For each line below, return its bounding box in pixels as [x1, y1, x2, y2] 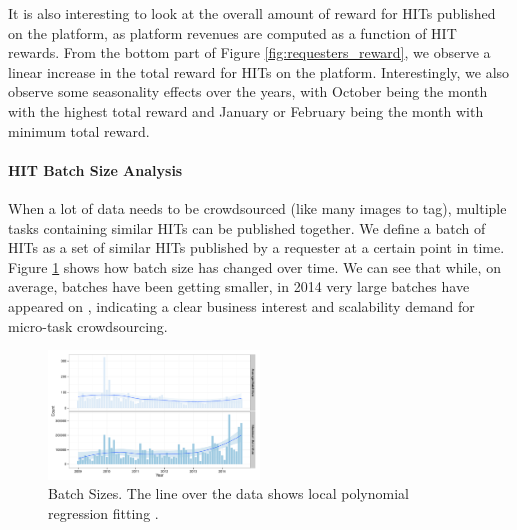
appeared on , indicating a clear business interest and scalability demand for [8, 295, 475, 316]
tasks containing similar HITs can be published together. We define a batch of [8, 217, 486, 238]
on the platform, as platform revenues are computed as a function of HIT [8, 22, 457, 43]
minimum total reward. [8, 120, 150, 141]
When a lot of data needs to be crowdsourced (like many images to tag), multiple [8, 197, 507, 218]
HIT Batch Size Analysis [8, 159, 183, 180]
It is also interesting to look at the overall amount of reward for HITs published [8, 3, 496, 23]
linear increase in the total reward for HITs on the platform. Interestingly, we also [8, 61, 510, 82]
